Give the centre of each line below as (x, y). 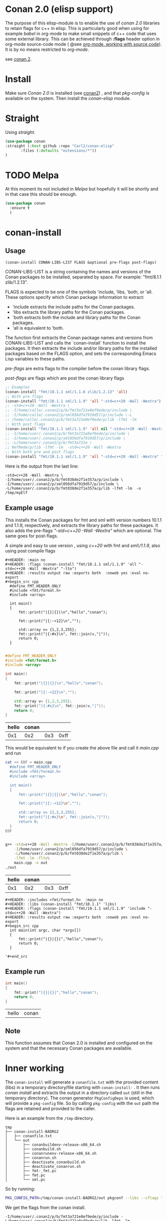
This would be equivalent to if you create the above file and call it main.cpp (82, 748)
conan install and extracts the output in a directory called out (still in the (79, 1093)
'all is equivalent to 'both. (38, 328)
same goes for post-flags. (32, 536)
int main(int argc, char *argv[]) (45, 930)
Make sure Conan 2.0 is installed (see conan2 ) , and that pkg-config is (77, 93)
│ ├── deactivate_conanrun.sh (43, 1166)
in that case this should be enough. (41, 194)
